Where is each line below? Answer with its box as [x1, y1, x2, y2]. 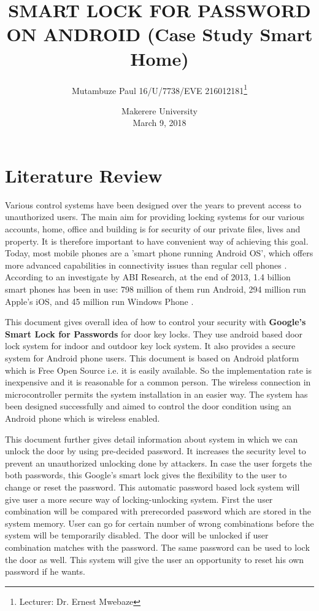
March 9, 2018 [133, 116, 186, 129]
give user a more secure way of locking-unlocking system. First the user [5, 492, 273, 505]
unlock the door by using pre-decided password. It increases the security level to [5, 444, 306, 457]
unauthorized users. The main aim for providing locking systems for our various [5, 210, 305, 223]
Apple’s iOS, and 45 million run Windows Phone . [5, 294, 194, 307]
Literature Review [5, 162, 163, 187]
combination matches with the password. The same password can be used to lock [5, 540, 310, 553]
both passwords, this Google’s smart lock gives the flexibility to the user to [5, 468, 287, 481]
